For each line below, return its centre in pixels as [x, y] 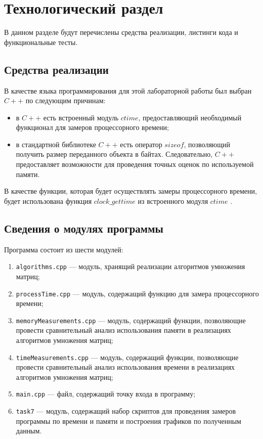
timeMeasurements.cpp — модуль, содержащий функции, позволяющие [127, 357]
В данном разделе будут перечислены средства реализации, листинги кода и [121, 32]
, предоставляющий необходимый [190, 117]
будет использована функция [48, 201]
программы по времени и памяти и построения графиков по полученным [128, 421]
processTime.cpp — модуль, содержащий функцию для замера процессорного [137, 293]
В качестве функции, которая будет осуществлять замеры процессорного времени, [130, 191]
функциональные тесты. [41, 42]
